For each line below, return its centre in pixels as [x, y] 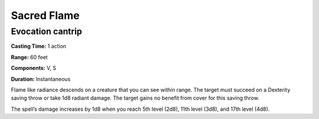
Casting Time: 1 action [39, 46]
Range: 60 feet [29, 57]
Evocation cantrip [46, 31]
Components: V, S [33, 68]
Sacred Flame [45, 15]
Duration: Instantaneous [41, 79]
